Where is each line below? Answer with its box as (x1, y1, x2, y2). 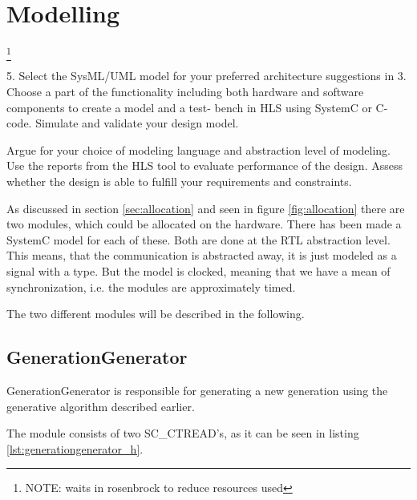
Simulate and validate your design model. (35, 115, 239, 131)
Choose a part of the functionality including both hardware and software (6, 83, 364, 100)
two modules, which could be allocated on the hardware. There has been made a (6, 216, 402, 232)
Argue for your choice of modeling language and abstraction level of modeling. (6, 141, 391, 158)
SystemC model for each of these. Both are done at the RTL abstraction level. (6, 231, 391, 248)
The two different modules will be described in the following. (6, 305, 305, 322)
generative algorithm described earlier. (6, 397, 195, 414)
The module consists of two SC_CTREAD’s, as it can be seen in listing (6, 425, 359, 442)
